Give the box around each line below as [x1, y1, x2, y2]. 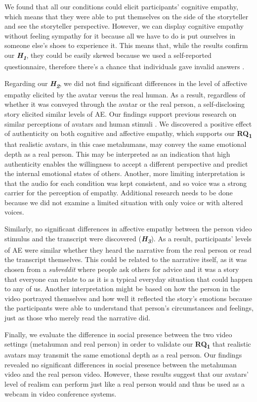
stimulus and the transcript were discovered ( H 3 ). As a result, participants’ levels [4, 233, 252, 245]
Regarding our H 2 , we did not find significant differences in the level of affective [4, 78, 247, 90]
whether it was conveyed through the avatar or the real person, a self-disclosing [4, 99, 245, 109]
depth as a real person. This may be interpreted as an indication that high [4, 148, 230, 159]
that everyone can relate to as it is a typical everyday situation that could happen [4, 273, 253, 284]
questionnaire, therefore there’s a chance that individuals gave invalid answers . [4, 61, 245, 72]
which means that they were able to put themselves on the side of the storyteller [4, 11, 249, 21]
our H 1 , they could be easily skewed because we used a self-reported [4, 49, 212, 62]
